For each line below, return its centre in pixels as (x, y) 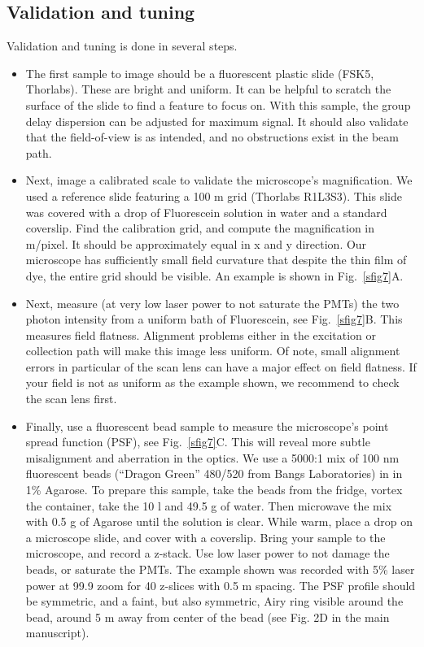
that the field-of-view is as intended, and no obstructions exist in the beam (212, 137)
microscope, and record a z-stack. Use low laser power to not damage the (208, 553)
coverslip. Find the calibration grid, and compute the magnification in (200, 228)
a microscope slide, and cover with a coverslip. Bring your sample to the (205, 537)
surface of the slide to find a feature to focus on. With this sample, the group (218, 104)
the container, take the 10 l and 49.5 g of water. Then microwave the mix (209, 505)
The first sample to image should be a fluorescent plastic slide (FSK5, (200, 73)
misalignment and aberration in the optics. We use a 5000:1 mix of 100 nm (212, 457)
